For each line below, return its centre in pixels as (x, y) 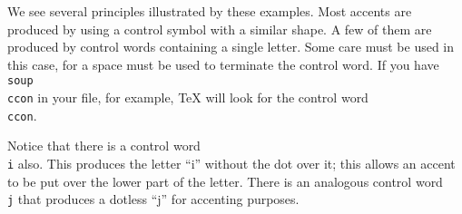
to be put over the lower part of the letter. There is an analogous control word (225, 181)
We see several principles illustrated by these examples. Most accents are (210, 11)
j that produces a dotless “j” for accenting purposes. (153, 199)
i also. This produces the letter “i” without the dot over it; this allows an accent (231, 163)
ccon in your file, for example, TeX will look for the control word (188, 97)
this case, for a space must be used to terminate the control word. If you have (223, 64)
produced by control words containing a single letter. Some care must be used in (231, 47)
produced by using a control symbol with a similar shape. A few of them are (220, 29)
